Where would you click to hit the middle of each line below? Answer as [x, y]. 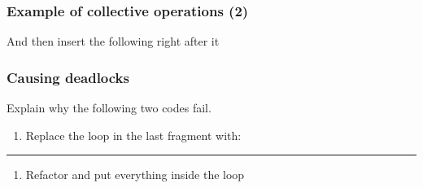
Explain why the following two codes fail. [109, 108]
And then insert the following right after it [113, 41]
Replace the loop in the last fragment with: [133, 135]
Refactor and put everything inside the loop [135, 175]
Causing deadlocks [68, 77]
